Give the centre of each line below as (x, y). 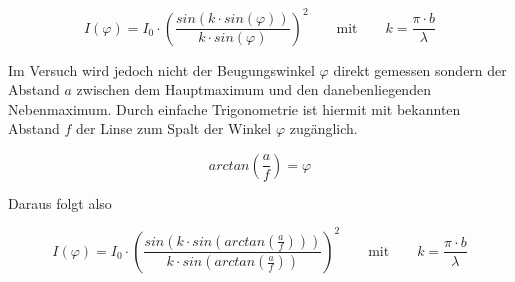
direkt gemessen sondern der (420, 69)
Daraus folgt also (60, 202)
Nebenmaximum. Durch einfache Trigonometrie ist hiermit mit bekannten (234, 108)
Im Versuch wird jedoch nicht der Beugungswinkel (161, 69)
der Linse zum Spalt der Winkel (174, 128)
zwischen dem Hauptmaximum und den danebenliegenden (253, 89)
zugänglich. (323, 128)
